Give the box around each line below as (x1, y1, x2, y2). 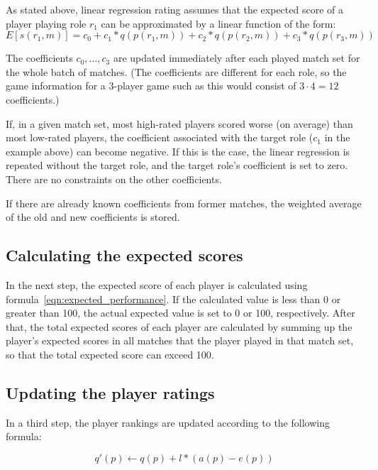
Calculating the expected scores (6, 244, 243, 266)
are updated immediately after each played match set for (113, 50, 360, 65)
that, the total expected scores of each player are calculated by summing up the (6, 319, 352, 334)
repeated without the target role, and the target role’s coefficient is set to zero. (6, 158, 348, 173)
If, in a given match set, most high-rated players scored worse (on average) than (6, 116, 353, 131)
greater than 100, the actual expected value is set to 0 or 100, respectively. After (6, 305, 355, 320)
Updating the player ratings (6, 381, 215, 403)
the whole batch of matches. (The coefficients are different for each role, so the (6, 64, 347, 79)
